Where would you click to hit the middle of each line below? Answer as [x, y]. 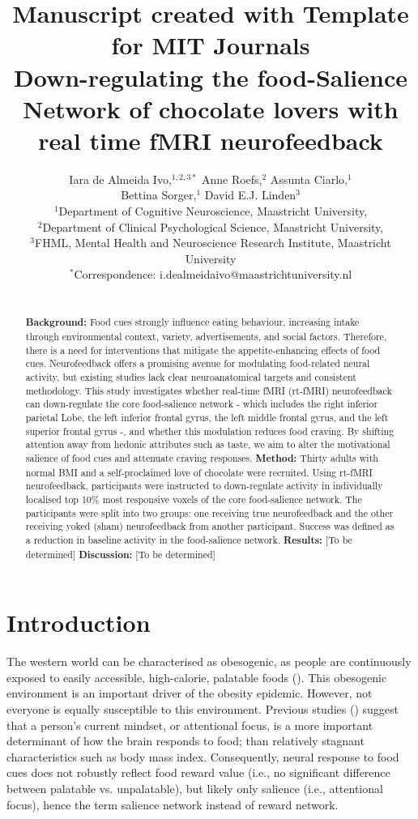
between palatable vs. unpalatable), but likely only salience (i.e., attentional [195, 788]
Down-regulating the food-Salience [211, 77]
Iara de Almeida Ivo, [120, 179]
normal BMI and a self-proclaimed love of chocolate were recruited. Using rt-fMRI [199, 472]
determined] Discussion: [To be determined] [120, 554]
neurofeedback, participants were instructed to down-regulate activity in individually [204, 486]
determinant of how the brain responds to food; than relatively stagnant [186, 741]
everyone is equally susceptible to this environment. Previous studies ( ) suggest [203, 709]
